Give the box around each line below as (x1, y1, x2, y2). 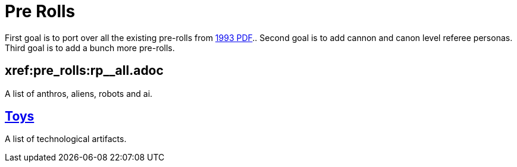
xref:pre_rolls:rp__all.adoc (5, 63, 164, 78)
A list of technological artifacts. (5, 134, 127, 144)
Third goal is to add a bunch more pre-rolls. (5, 42, 175, 53)
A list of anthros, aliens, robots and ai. (5, 88, 153, 99)
